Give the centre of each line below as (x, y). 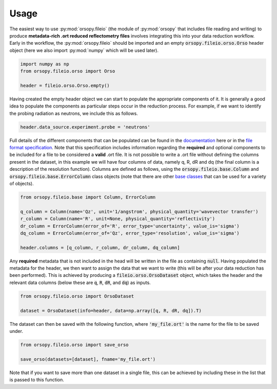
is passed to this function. (37, 380)
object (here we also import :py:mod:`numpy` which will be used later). (84, 50)
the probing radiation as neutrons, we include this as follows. (74, 113)
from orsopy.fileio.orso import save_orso (74, 344)
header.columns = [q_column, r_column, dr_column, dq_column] (100, 247)
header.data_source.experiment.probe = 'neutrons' (85, 127)
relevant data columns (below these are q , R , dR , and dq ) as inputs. (80, 282)
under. (16, 331)
